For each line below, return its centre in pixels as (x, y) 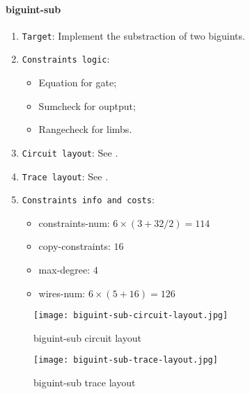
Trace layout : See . (65, 176)
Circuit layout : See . (70, 152)
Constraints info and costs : (88, 199)
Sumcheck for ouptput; (87, 105)
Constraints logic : (66, 59)
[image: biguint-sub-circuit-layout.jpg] (131, 316)
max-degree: (64, 270)
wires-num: (62, 293)
